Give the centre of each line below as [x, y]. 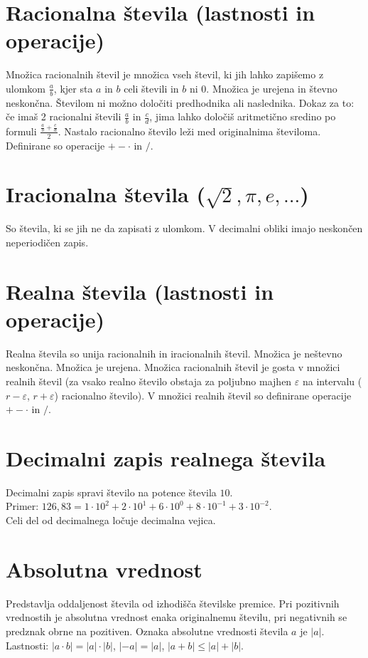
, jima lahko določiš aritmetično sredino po [243, 116]
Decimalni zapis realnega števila [166, 458]
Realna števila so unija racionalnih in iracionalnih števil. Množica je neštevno [174, 353]
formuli [21, 131]
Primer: [22, 506]
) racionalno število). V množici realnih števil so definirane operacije [203, 395]
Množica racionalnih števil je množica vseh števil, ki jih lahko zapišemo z [165, 74]
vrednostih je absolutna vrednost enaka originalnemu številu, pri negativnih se [177, 617]
